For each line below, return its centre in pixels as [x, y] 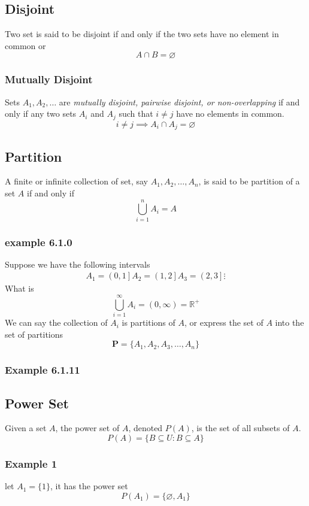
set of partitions [34, 334]
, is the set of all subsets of [240, 428]
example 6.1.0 [39, 242]
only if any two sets [41, 113]
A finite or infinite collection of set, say [76, 181]
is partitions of [149, 322]
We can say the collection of [56, 322]
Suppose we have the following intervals [78, 264]
